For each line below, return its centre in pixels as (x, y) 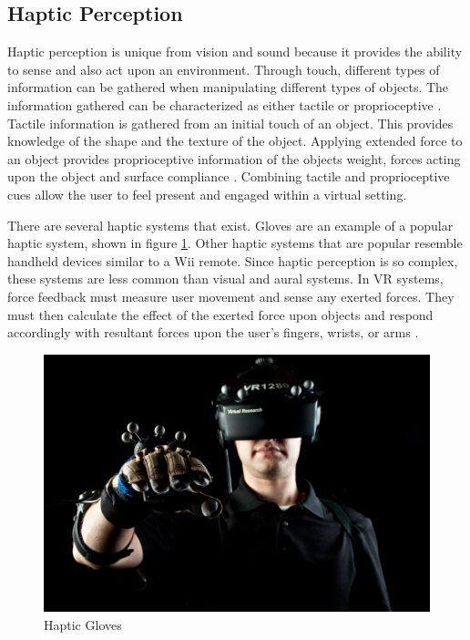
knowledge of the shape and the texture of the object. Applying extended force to (235, 141)
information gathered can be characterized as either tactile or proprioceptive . (225, 104)
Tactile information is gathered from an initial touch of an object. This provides (230, 123)
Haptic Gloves (83, 624)
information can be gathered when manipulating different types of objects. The (228, 87)
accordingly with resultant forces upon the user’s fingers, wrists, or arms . (213, 332)
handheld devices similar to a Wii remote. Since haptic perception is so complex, (233, 260)
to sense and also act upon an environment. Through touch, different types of (224, 69)
